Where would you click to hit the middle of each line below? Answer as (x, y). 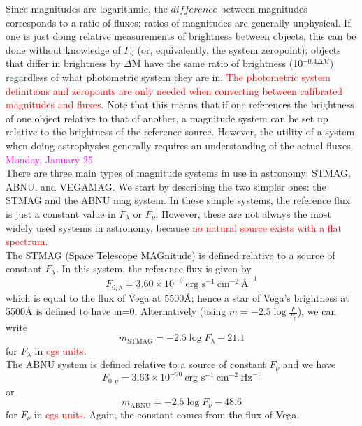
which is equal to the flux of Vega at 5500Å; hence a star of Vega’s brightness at (178, 297)
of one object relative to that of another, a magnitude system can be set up (167, 118)
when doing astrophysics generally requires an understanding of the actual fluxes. (180, 145)
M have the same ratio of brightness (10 (217, 63)
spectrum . (27, 241)
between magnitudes (264, 8)
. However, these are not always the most (243, 213)
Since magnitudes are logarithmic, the (87, 8)
